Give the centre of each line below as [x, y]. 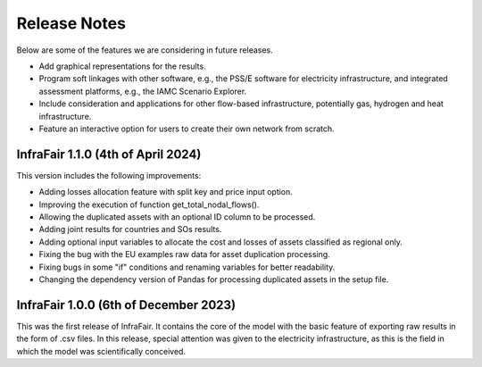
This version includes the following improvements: [109, 175]
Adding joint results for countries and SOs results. [130, 229]
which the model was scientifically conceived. [101, 351]
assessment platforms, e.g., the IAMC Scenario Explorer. [143, 91]
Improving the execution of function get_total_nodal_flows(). [149, 204]
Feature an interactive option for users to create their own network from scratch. [187, 129]
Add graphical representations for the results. [122, 66]
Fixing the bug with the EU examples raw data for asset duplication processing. [184, 254]
